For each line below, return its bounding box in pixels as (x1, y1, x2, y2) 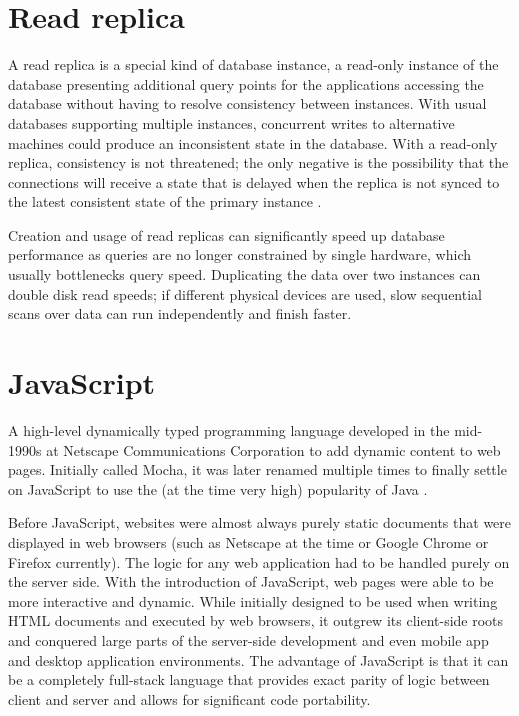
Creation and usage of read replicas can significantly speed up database (8, 224, 445, 245)
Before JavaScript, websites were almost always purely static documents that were (8, 512, 512, 533)
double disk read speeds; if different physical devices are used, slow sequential (8, 283, 482, 304)
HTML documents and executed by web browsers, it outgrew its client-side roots (8, 610, 504, 631)
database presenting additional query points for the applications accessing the (8, 73, 484, 94)
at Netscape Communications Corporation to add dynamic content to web (46, 439, 501, 460)
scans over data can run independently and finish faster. (8, 303, 352, 324)
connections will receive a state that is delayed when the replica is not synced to (8, 171, 500, 192)
